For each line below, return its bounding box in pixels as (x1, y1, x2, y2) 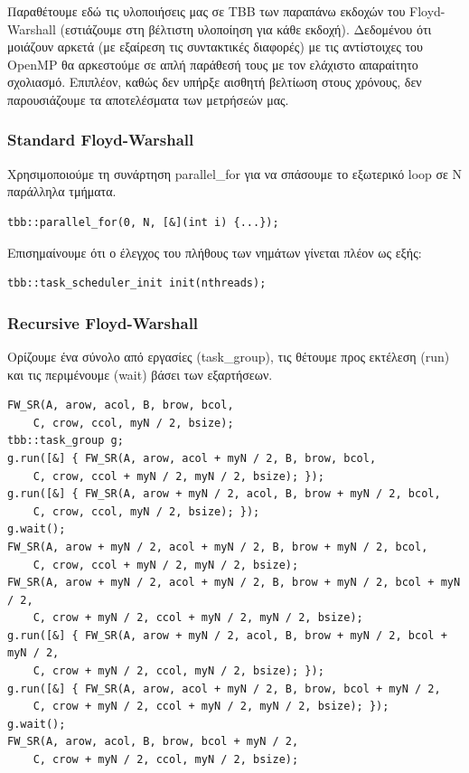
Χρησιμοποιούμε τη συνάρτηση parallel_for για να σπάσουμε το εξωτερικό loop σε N (7, 164, 463, 183)
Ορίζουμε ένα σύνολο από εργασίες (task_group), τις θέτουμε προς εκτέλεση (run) (7, 346, 450, 365)
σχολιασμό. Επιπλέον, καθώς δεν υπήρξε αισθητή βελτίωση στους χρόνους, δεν (7, 72, 422, 91)
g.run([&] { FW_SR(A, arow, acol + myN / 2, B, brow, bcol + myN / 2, (7, 682, 441, 695)
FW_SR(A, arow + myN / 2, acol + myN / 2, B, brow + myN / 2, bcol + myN (7, 576, 461, 589)
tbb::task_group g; (7, 434, 124, 448)
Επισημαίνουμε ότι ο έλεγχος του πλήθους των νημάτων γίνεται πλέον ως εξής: (7, 242, 422, 261)
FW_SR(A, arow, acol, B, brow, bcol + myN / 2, (7, 735, 299, 749)
